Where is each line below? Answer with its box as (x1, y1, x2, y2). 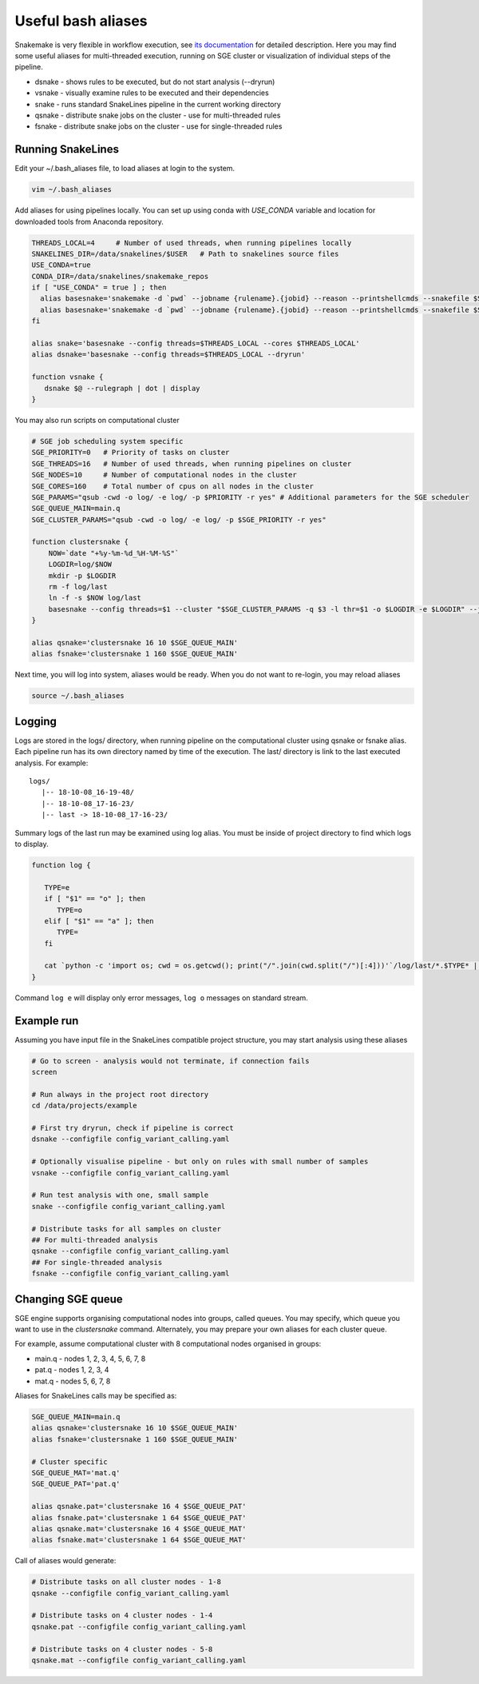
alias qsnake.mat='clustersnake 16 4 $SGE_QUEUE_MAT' (31, 1524, 247, 1533)
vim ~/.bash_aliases (31, 185, 112, 194)
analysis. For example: (14, 758, 89, 768)
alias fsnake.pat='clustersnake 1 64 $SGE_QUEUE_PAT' (31, 1513, 247, 1522)
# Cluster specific (31, 1457, 108, 1467)
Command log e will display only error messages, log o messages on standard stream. (14, 992, 309, 1003)
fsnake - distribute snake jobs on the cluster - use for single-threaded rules (34, 122, 283, 131)
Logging (14, 714, 57, 728)
